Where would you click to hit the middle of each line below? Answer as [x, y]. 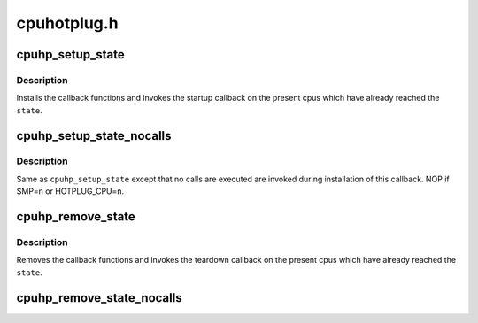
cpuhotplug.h [67, 23]
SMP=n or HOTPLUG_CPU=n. [70, 191]
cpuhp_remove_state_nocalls [99, 298]
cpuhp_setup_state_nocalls [94, 136]
